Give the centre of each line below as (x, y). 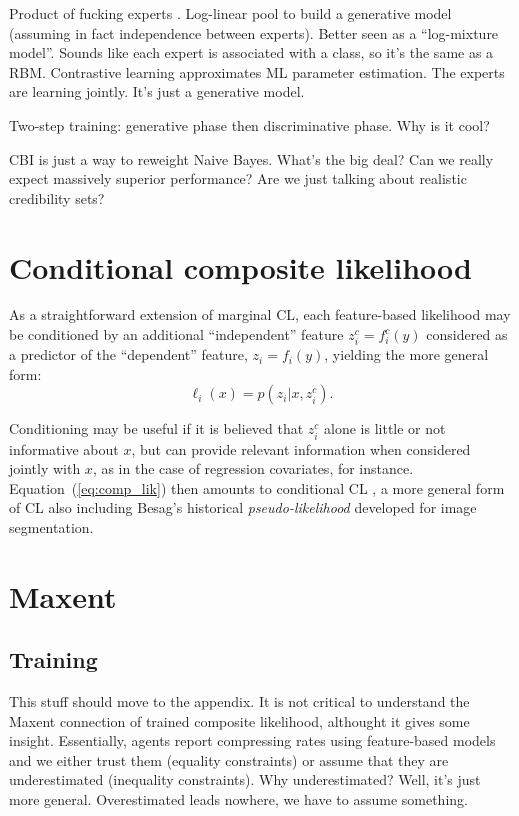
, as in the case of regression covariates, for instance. (253, 468)
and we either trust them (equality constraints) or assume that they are (229, 759)
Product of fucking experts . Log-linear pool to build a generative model (230, 13)
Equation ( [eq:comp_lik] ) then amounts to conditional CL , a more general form (257, 487)
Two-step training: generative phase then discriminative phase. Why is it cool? (249, 124)
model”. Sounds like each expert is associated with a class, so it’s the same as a (251, 52)
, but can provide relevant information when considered (301, 448)
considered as (467, 334)
